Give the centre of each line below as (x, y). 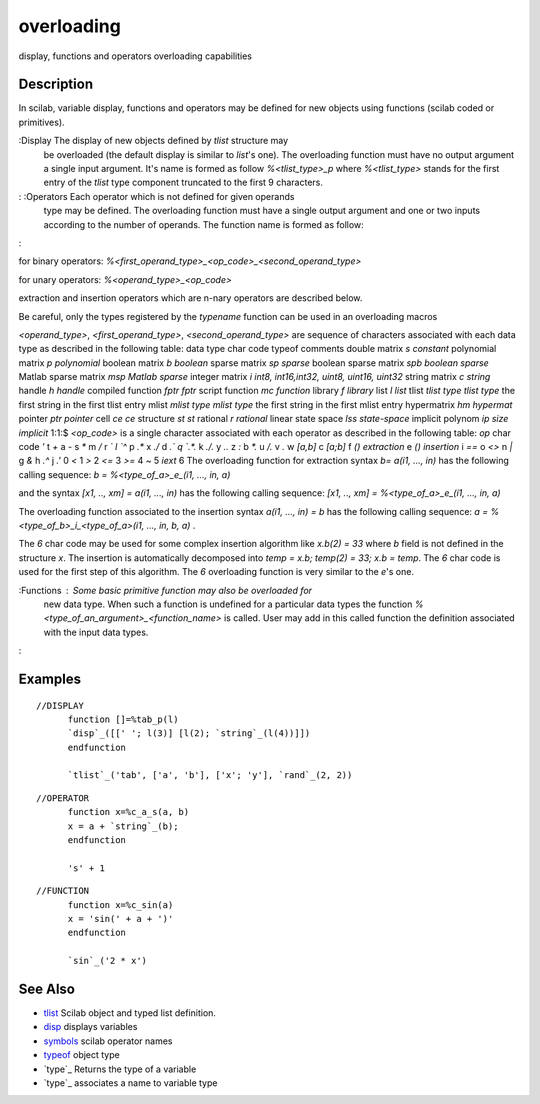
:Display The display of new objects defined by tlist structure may (153, 141)
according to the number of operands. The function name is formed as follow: (203, 224)
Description (56, 84)
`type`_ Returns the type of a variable (120, 1069)
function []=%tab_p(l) (123, 719)
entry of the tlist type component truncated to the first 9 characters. (183, 182)
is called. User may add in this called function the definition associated (369, 618)
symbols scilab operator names (108, 1041)
